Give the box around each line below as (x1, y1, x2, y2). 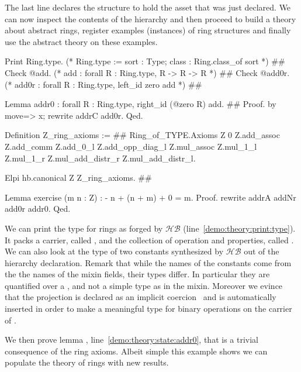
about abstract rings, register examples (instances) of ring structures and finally (5, 24, 291, 36)
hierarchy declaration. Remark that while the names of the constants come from (5, 256, 292, 268)
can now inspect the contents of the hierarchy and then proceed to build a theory (5, 12, 296, 25)
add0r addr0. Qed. (5, 202, 71, 215)
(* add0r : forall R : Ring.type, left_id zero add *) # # (5, 78, 202, 90)
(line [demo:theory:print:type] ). (183, 222, 296, 234)
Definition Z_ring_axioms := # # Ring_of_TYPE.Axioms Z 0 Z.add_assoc (5, 129, 280, 141)
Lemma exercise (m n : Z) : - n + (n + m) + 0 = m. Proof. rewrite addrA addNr (5, 191, 296, 203)
